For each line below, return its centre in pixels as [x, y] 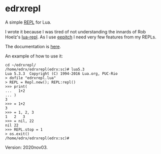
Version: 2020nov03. [26, 147]
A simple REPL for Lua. [28, 22]
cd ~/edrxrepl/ [21, 65]
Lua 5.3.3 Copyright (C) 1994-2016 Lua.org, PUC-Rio [62, 74]
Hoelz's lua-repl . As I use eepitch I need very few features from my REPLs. [81, 37]
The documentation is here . [33, 46]
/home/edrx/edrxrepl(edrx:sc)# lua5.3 [45, 69]
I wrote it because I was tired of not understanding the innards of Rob [76, 31]
